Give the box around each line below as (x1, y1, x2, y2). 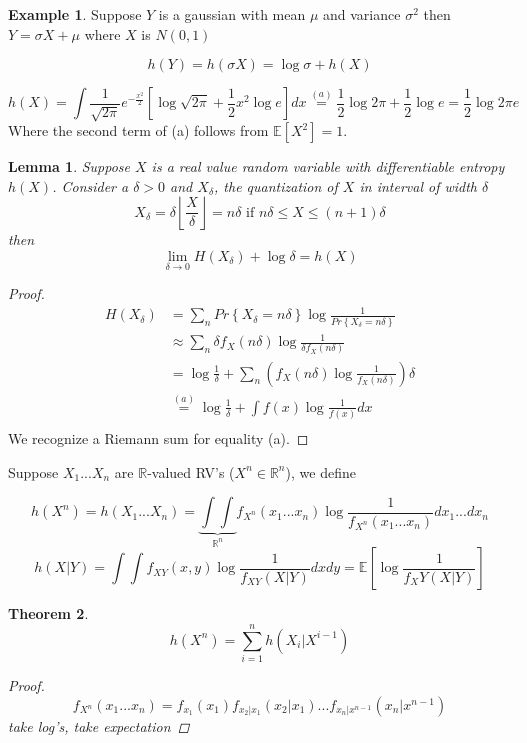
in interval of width (359, 175, 477, 196)
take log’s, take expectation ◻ (8, 715, 190, 736)
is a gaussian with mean (158, 4, 306, 24)
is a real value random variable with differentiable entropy (151, 156, 505, 177)
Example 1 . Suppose (8, 4, 142, 24)
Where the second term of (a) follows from (8, 120, 269, 141)
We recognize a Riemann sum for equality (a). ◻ (8, 428, 309, 449)
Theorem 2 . (8, 603, 89, 624)
